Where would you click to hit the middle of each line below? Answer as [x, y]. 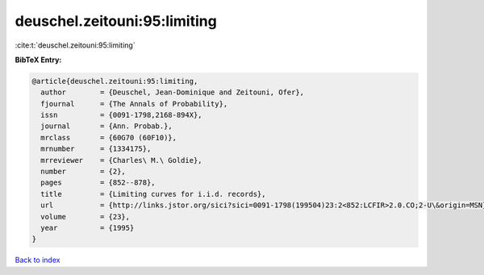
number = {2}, [83, 172]
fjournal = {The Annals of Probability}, [134, 104]
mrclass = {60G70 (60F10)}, [109, 137]
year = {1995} [88, 228]
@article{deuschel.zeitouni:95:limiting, [115, 81]
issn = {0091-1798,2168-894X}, [121, 115]
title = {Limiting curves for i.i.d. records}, [153, 194]
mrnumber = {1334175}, [96, 149]
